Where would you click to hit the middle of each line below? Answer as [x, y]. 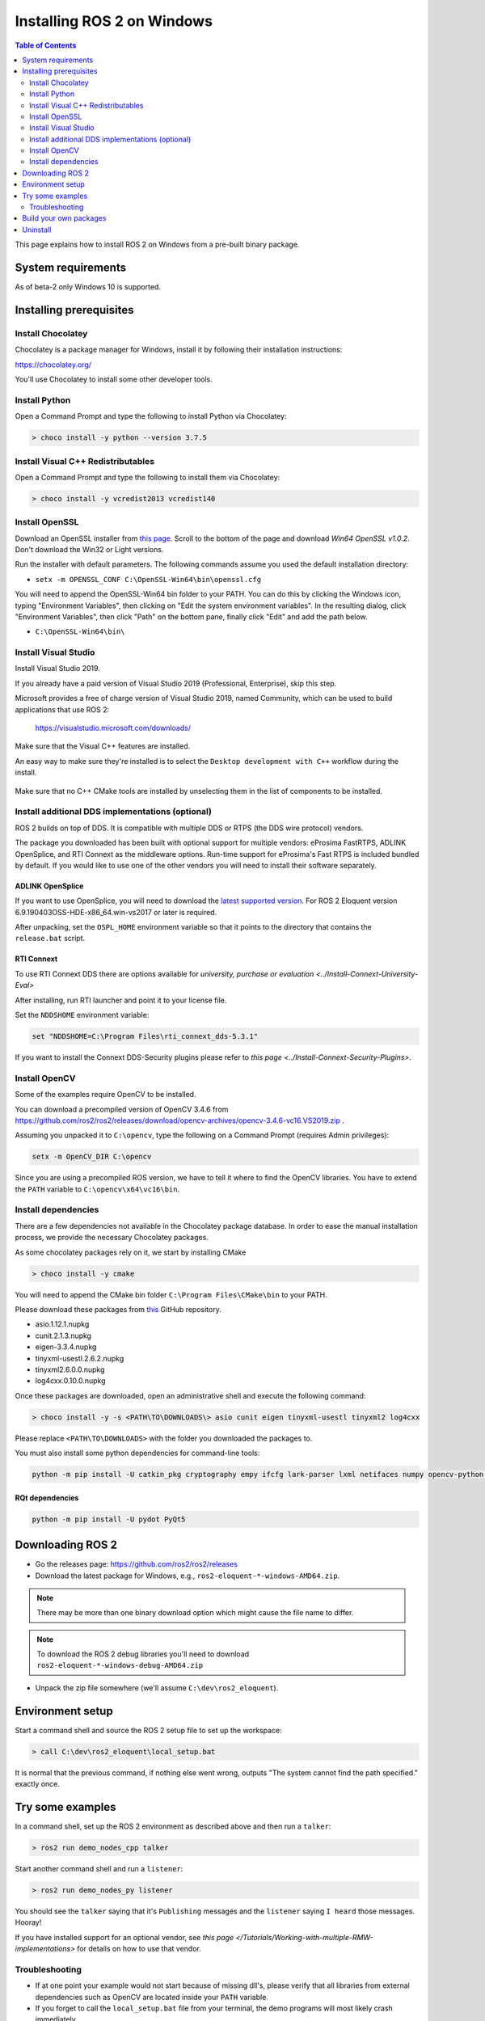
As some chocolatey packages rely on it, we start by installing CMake [131, 1252]
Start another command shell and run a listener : [99, 1869]
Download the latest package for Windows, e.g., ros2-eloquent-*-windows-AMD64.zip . [188, 1576]
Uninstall [37, 230]
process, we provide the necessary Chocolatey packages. [112, 1238]
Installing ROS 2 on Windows [114, 21]
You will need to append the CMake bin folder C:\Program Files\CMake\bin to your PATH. [171, 1294]
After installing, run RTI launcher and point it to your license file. [121, 1000]
